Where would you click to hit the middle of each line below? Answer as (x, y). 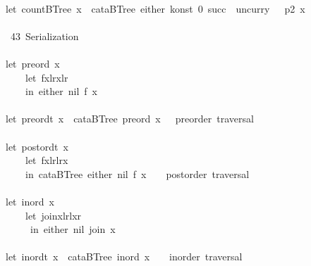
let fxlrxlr (47, 77)
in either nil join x (73, 229)
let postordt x (37, 146)
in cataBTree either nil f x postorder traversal (137, 173)
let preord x (32, 63)
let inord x (30, 201)
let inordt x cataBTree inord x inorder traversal (124, 256)
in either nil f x (61, 91)
